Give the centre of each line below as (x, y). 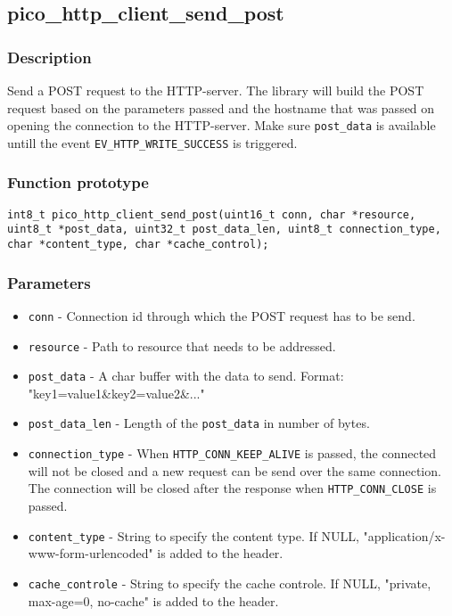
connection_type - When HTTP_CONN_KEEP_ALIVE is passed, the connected (232, 453)
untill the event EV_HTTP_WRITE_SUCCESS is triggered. (152, 142)
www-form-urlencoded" (90, 553)
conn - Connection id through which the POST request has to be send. (222, 315)
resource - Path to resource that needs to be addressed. (182, 345)
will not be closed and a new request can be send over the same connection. (234, 470)
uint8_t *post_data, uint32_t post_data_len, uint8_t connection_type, (224, 230)
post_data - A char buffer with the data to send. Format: (186, 376)
